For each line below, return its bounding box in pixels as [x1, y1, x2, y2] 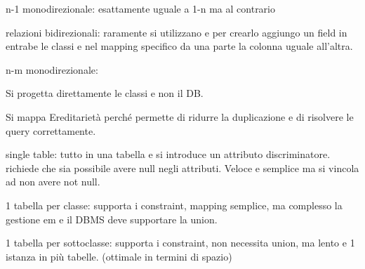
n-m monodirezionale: [6, 62, 98, 77]
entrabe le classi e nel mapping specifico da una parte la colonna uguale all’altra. [6, 39, 353, 53]
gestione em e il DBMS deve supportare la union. [6, 211, 218, 226]
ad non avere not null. [6, 174, 100, 189]
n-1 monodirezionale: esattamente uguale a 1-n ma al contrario [6, 1, 276, 15]
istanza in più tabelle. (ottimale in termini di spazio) [6, 249, 232, 263]
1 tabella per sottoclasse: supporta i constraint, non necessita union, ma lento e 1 [6, 235, 355, 250]
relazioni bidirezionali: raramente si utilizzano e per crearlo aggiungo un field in [6, 25, 347, 39]
